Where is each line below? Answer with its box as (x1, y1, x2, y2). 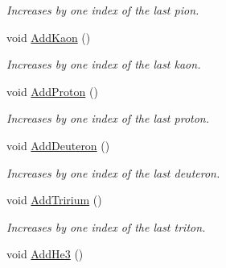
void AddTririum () (6, 191, 102, 208)
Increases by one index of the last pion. (6, 2, 199, 18)
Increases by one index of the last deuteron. (6, 164, 220, 181)
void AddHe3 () (6, 245, 84, 262)
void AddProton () (6, 82, 98, 99)
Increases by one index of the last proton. (6, 110, 209, 127)
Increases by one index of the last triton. (6, 218, 206, 235)
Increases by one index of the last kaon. (6, 56, 201, 73)
